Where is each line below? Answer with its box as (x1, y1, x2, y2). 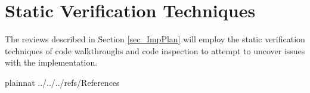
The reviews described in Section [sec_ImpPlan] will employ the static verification (5, 33, 305, 45)
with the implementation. (5, 56, 98, 69)
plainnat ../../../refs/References (5, 76, 120, 88)
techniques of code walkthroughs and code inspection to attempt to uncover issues (5, 44, 305, 57)
